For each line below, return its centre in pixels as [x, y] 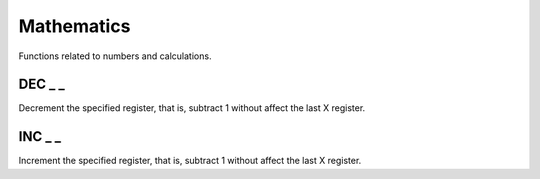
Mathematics [74, 26]
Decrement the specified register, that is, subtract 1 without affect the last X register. [192, 108]
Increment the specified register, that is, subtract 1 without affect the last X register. [190, 161]
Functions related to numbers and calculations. [115, 56]
